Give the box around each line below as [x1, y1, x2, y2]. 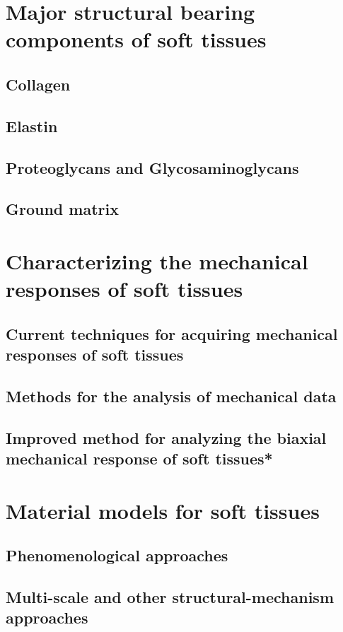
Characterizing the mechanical [6, 246, 308, 275]
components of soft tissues [6, 25, 267, 54]
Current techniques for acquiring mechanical [6, 322, 338, 344]
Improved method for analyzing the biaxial [6, 426, 327, 448]
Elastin [6, 115, 58, 136]
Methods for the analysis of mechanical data [6, 385, 337, 406]
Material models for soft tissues [6, 496, 320, 525]
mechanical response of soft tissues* [6, 447, 273, 469]
